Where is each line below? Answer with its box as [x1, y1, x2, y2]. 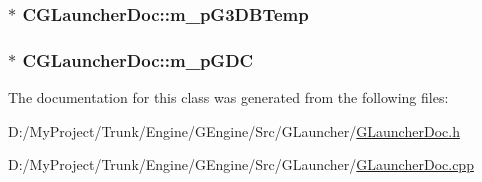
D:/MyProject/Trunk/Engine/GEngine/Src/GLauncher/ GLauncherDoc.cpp [8, 154, 474, 175]
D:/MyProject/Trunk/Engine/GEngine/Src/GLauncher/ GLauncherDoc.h [8, 120, 460, 141]
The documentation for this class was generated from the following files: [8, 87, 449, 108]
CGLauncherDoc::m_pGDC [22, 47, 254, 72]
